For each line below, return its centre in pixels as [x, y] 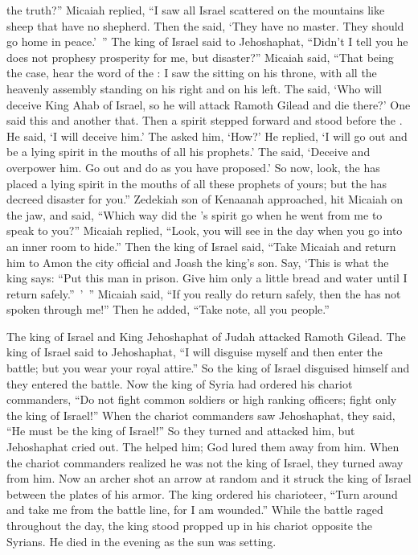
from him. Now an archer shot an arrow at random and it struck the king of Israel [209, 478]
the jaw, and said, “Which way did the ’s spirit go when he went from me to [195, 214]
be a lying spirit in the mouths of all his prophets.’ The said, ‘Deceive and [189, 152]
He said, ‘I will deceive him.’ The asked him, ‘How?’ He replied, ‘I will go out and [207, 136]
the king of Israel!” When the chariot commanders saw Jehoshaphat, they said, [201, 415]
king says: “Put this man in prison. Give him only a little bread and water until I [207, 278]
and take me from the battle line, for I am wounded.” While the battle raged [195, 510]
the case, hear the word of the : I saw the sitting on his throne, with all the [192, 73]
